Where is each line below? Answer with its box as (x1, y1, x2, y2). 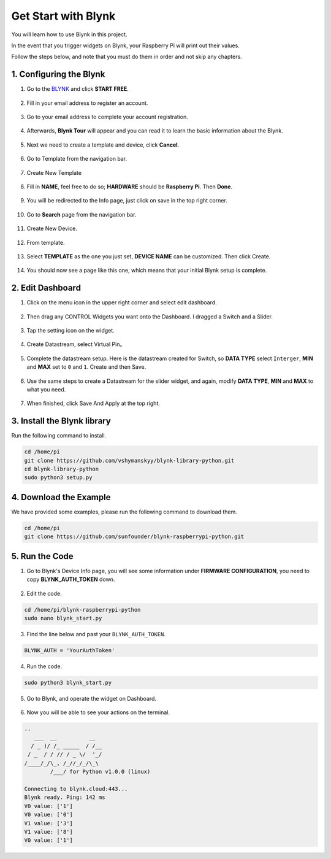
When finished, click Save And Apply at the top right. (26, 399, 161, 407)
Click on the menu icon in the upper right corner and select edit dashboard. (26, 299, 217, 306)
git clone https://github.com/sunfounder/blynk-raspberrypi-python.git (24, 533, 245, 540)
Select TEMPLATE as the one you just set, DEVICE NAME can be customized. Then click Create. (26, 252, 271, 260)
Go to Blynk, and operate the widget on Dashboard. (26, 695, 156, 702)
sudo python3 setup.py (24, 474, 93, 481)
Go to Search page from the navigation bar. (26, 210, 137, 218)
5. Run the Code (11, 551, 74, 561)
